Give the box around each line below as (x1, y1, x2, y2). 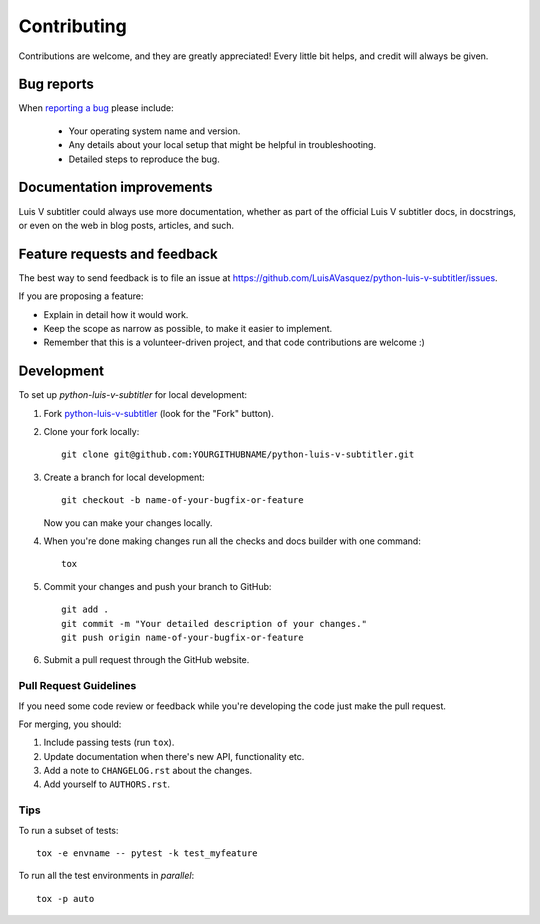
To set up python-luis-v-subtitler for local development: (18, 389, 248, 401)
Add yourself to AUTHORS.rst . (43, 778, 170, 790)
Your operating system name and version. (68, 125, 241, 137)
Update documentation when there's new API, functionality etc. (43, 750, 305, 762)
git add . (61, 604, 109, 615)
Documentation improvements (18, 179, 213, 196)
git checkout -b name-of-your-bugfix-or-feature (61, 495, 304, 506)
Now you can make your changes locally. (43, 516, 213, 529)
